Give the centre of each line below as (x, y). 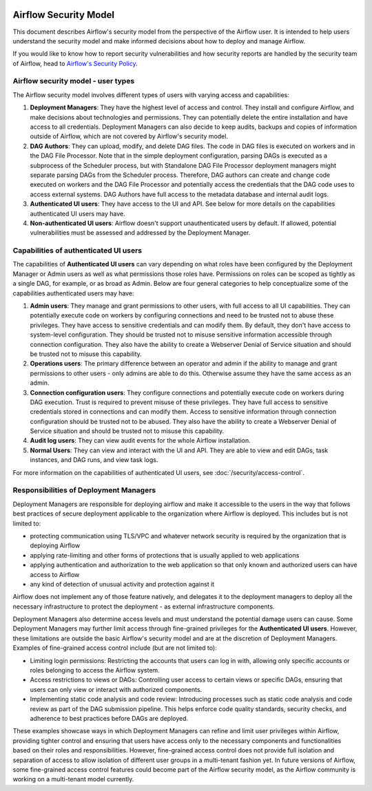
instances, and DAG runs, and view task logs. (94, 460)
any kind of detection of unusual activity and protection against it (122, 584)
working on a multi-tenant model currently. (73, 779)
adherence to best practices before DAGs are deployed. (109, 718)
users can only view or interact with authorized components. (116, 689)
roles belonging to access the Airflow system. (95, 671)
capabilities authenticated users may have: (73, 293)
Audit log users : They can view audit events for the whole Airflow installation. (140, 441)
